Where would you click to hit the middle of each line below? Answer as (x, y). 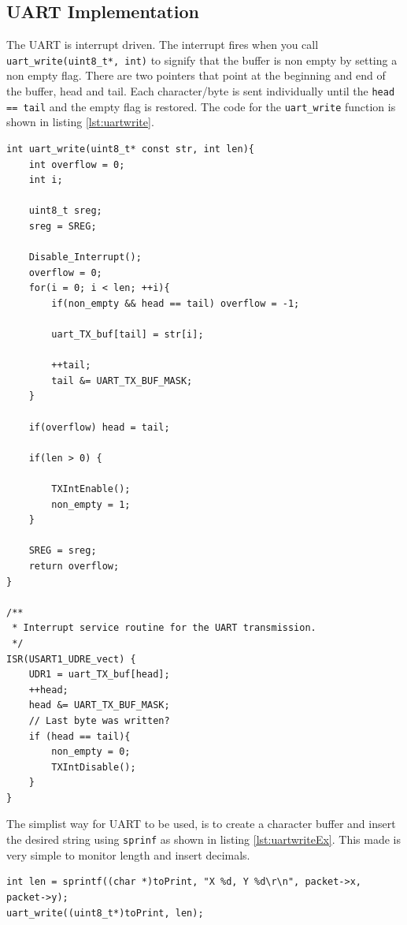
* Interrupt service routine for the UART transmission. (164, 628)
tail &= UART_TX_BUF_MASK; (122, 380)
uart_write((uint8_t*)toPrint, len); (105, 913)
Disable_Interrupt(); (85, 257)
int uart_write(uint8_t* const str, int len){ (130, 149)
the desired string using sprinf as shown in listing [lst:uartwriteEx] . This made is (203, 839)
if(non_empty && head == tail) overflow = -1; (176, 303)
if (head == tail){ (80, 736)
